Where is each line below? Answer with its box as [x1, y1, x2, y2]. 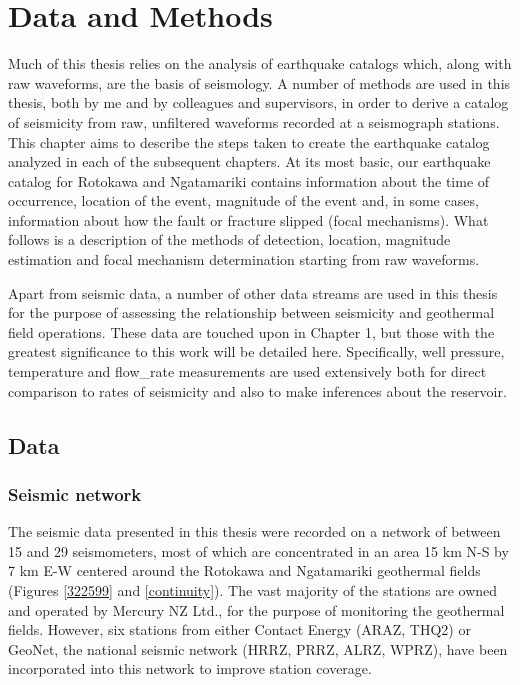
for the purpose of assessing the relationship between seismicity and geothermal [8, 302, 495, 323]
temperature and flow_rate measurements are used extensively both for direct [8, 361, 487, 382]
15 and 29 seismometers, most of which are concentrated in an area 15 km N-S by [8, 540, 509, 561]
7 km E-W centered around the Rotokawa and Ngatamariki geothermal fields [8, 560, 481, 581]
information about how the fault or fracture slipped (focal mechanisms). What [8, 209, 489, 230]
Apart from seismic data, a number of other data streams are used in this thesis [8, 282, 498, 303]
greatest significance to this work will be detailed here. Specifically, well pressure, [8, 341, 505, 362]
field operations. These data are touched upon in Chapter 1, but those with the [8, 321, 495, 342]
